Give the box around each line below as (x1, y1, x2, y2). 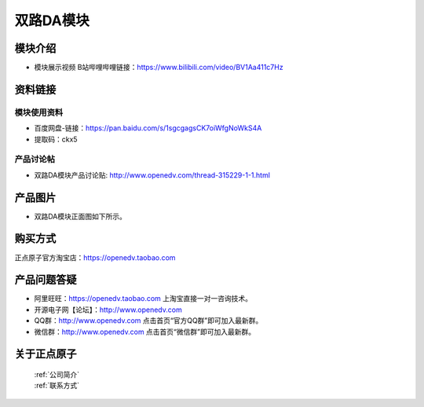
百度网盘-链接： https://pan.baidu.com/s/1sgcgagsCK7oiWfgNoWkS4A (34, 123, 262, 133)
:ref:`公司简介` (34, 370, 80, 379)
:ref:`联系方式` (34, 381, 80, 390)
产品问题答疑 (14, 273, 77, 287)
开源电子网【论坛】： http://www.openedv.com (34, 305, 182, 314)
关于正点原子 (14, 347, 77, 361)
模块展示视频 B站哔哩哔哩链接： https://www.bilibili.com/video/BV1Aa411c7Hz (34, 63, 283, 72)
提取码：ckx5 (34, 134, 78, 144)
